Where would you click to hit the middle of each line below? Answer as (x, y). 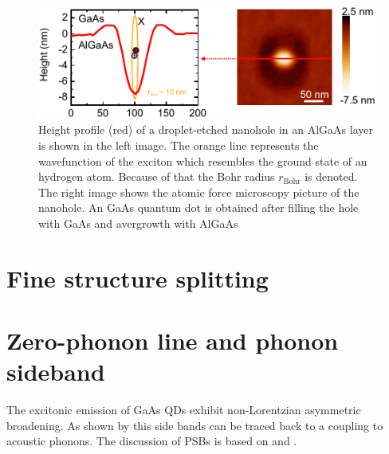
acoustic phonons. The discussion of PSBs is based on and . (152, 441)
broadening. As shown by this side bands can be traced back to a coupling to (195, 425)
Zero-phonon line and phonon (173, 340)
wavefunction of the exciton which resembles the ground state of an (203, 160)
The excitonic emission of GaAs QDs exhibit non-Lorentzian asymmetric (184, 410)
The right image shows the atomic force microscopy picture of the (199, 192)
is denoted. (331, 176)
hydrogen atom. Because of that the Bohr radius (157, 176)
